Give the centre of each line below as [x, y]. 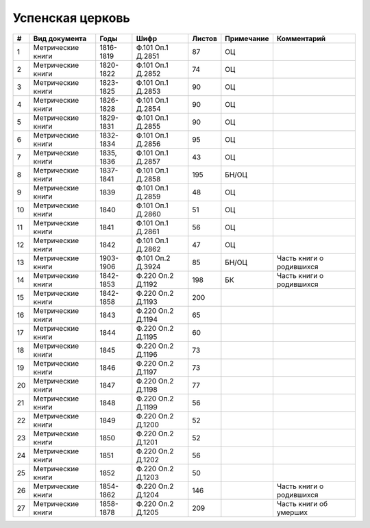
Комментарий [301, 38]
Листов [205, 38]
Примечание [247, 38]
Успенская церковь [71, 18]
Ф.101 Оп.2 [153, 258]
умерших [292, 512]
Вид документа [60, 38]
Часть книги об [302, 503]
